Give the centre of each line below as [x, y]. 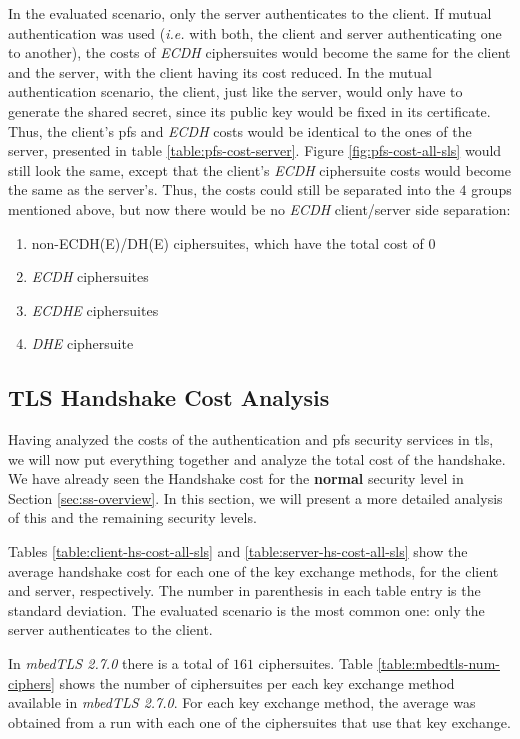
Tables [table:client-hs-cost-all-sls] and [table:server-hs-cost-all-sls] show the [238, 551]
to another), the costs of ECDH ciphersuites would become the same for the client [259, 52]
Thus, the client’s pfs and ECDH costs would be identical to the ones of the [240, 130]
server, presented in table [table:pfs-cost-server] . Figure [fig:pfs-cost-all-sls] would [255, 150]
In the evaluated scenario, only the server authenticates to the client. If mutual [250, 13]
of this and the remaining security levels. [132, 517]
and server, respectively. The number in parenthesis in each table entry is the [244, 590]
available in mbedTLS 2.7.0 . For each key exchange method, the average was [242, 702]
